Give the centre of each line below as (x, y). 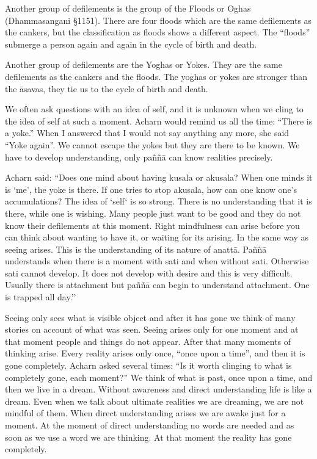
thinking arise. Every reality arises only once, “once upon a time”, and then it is (155, 353)
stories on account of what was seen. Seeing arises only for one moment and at (152, 329)
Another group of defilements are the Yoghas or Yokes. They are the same (144, 64)
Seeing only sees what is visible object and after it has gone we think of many (150, 317)
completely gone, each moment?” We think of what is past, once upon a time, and (159, 377)
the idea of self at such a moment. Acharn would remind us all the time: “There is (159, 121)
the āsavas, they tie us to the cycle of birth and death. (107, 88)
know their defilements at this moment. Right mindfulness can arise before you (152, 225)
